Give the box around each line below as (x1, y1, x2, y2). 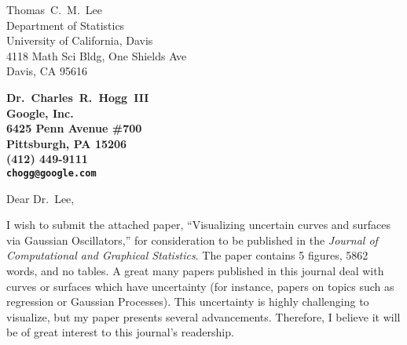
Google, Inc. (6, 104, 74, 121)
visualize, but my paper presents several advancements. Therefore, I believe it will (6, 308, 401, 325)
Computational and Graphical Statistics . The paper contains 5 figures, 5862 (6, 247, 368, 263)
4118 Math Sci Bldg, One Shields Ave (6, 47, 187, 64)
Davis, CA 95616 (6, 63, 87, 79)
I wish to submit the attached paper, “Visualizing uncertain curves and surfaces (6, 216, 391, 233)
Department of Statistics (6, 16, 125, 33)
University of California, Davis (6, 32, 153, 49)
